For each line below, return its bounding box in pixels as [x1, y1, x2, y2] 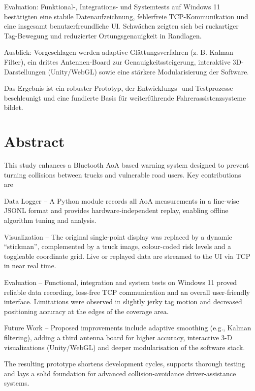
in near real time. [4, 260, 56, 271]
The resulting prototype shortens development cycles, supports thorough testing [4, 358, 245, 369]
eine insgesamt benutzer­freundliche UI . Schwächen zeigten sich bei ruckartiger [4, 21, 239, 31]
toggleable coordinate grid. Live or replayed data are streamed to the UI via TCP [4, 250, 251, 261]
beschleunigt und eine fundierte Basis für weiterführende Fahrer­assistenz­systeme [4, 92, 246, 103]
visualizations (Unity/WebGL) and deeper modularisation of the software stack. [4, 342, 245, 352]
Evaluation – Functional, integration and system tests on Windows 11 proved [4, 277, 237, 287]
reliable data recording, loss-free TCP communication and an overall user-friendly [4, 286, 250, 297]
